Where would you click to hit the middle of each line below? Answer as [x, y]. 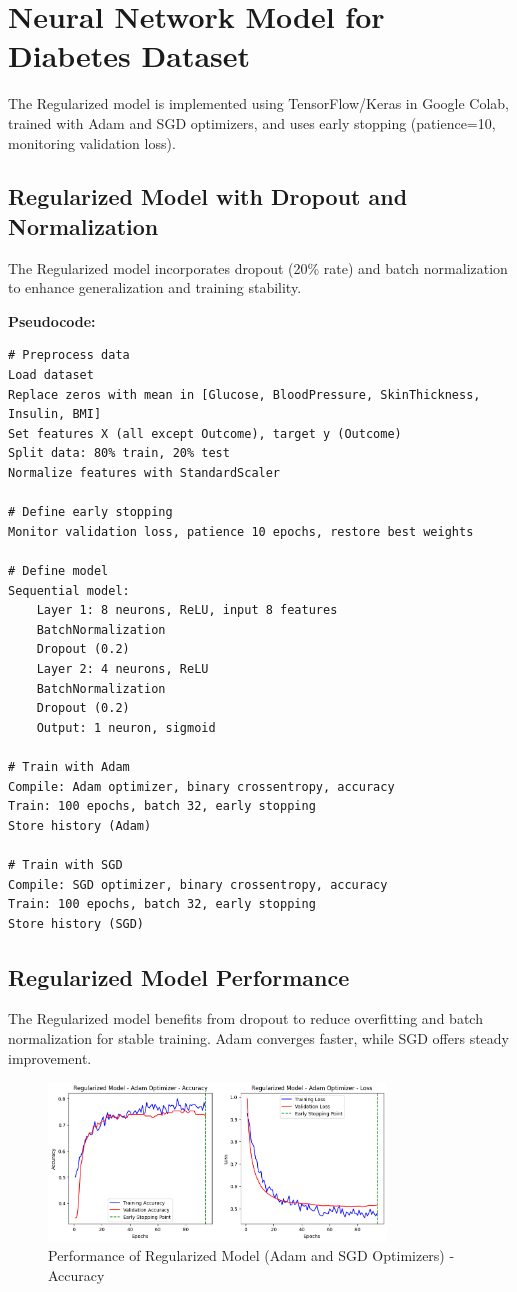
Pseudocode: [52, 320]
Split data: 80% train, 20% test [119, 453]
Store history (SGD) [76, 923]
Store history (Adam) [80, 825]
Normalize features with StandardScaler [144, 473]
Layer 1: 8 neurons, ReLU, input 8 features [187, 610]
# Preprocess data [69, 355]
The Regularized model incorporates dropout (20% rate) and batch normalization [258, 267]
